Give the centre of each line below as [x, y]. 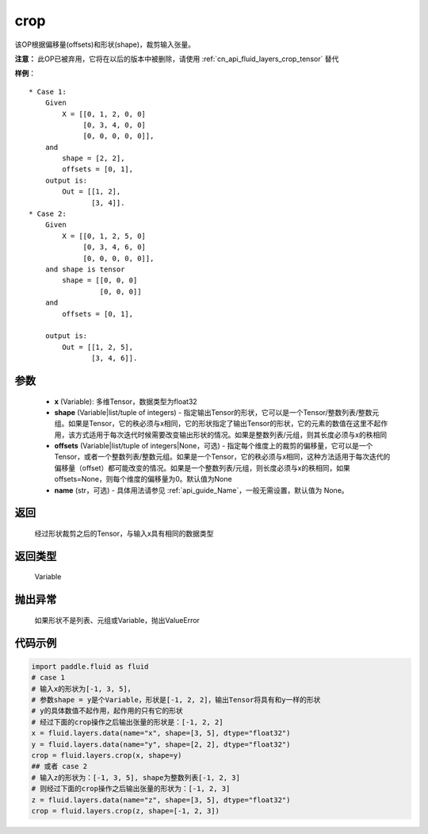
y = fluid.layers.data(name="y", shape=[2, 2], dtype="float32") [161, 744]
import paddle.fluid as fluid [90, 666]
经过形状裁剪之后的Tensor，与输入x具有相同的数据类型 [124, 534]
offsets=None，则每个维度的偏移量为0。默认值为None [143, 479]
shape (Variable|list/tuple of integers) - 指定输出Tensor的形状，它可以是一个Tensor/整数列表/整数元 [217, 412]
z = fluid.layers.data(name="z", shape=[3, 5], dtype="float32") [161, 800]
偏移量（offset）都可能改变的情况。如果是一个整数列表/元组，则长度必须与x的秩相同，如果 [202, 467]
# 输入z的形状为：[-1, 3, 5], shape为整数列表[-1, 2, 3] [136, 777]
